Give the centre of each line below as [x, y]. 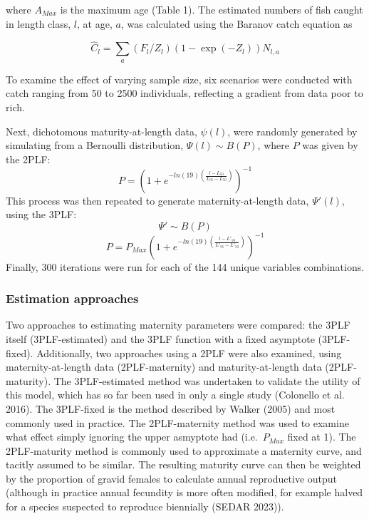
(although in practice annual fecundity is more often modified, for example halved [184, 492]
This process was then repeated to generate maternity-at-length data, [157, 200]
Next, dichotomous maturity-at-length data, [102, 131]
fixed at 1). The [322, 437]
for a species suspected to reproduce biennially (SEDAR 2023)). [145, 507]
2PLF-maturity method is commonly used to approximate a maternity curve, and [184, 450]
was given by [330, 145]
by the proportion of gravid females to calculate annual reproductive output [172, 478]
